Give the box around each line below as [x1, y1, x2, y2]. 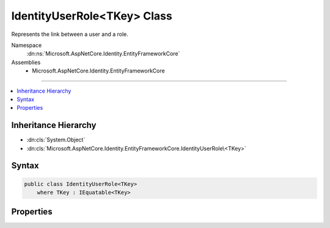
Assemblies [11, 59, 41, 66]
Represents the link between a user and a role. [11, 30, 128, 38]
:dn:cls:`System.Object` [26, 136, 86, 143]
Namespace [11, 41, 42, 49]
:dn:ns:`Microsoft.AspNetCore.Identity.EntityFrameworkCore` [26, 50, 180, 57]
